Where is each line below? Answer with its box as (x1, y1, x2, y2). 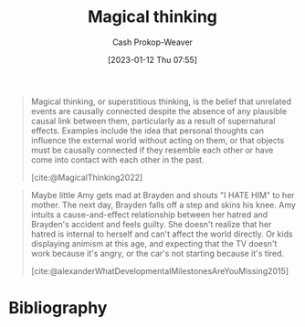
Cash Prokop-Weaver (111, 37, 194, 47)
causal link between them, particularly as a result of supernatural (30, 115, 276, 126)
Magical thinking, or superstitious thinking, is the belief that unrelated (30, 96, 291, 107)
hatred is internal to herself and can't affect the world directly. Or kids (30, 228, 293, 239)
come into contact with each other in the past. (30, 153, 205, 165)
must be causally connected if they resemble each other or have (30, 144, 274, 155)
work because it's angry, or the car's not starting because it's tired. (30, 248, 285, 258)
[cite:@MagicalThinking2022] (30, 172, 143, 183)
